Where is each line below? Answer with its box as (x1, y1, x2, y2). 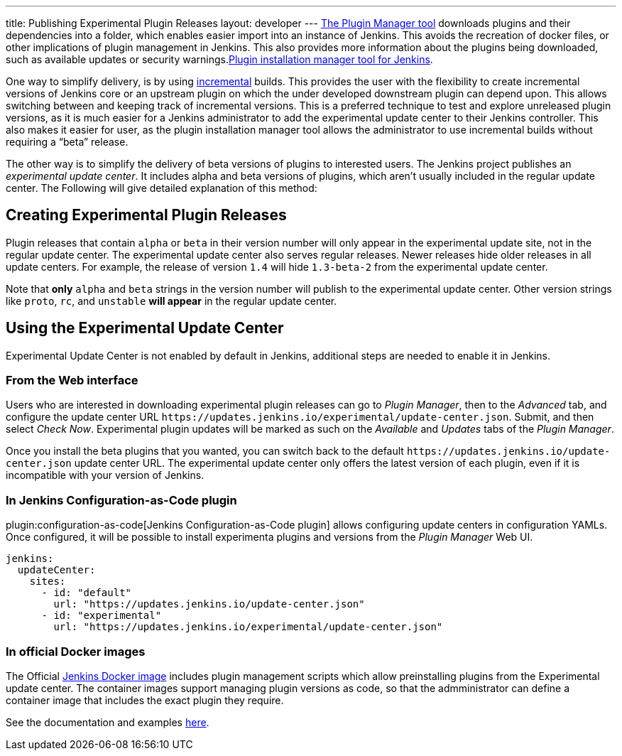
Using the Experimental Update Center (6, 319, 284, 337)
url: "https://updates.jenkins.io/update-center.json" (53, 598, 365, 610)
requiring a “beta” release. (6, 136, 129, 148)
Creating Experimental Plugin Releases (6, 206, 287, 225)
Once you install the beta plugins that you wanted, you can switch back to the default (6, 445, 404, 458)
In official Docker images (6, 644, 146, 659)
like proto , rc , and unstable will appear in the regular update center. (6, 294, 337, 307)
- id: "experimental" (41, 610, 162, 622)
